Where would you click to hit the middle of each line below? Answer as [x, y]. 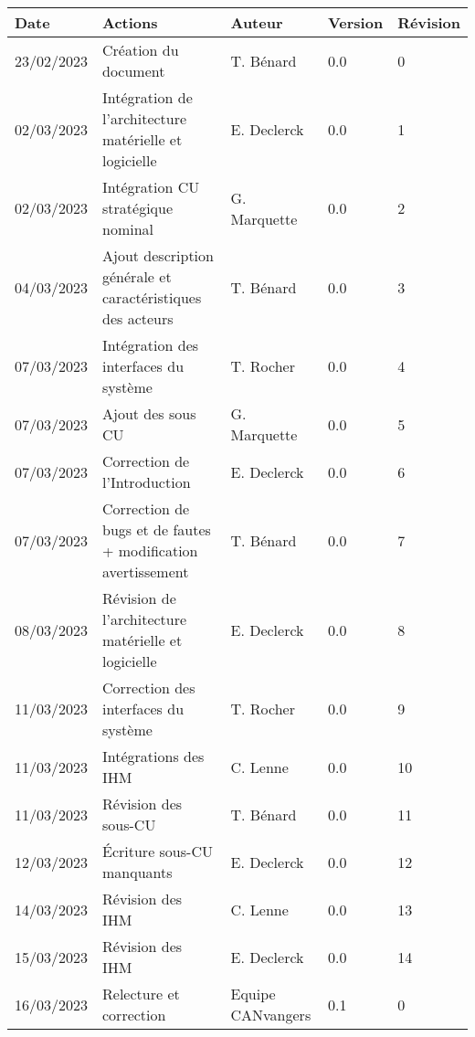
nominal [128, 229]
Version [355, 22]
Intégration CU [151, 187]
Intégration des [151, 345]
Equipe [253, 994]
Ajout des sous [149, 413]
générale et [137, 276]
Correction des [149, 688]
